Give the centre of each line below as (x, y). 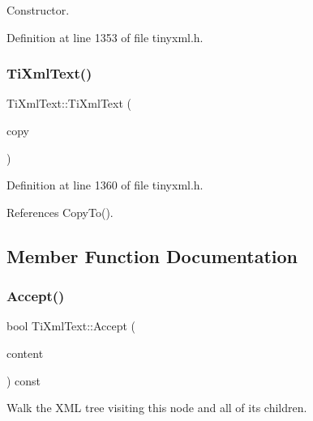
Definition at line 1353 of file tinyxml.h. (105, 37)
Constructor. (38, 10)
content (25, 353)
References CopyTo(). (60, 212)
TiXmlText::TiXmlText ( (69, 103)
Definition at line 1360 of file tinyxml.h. (105, 185)
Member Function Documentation (152, 255)
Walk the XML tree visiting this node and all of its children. (157, 408)
